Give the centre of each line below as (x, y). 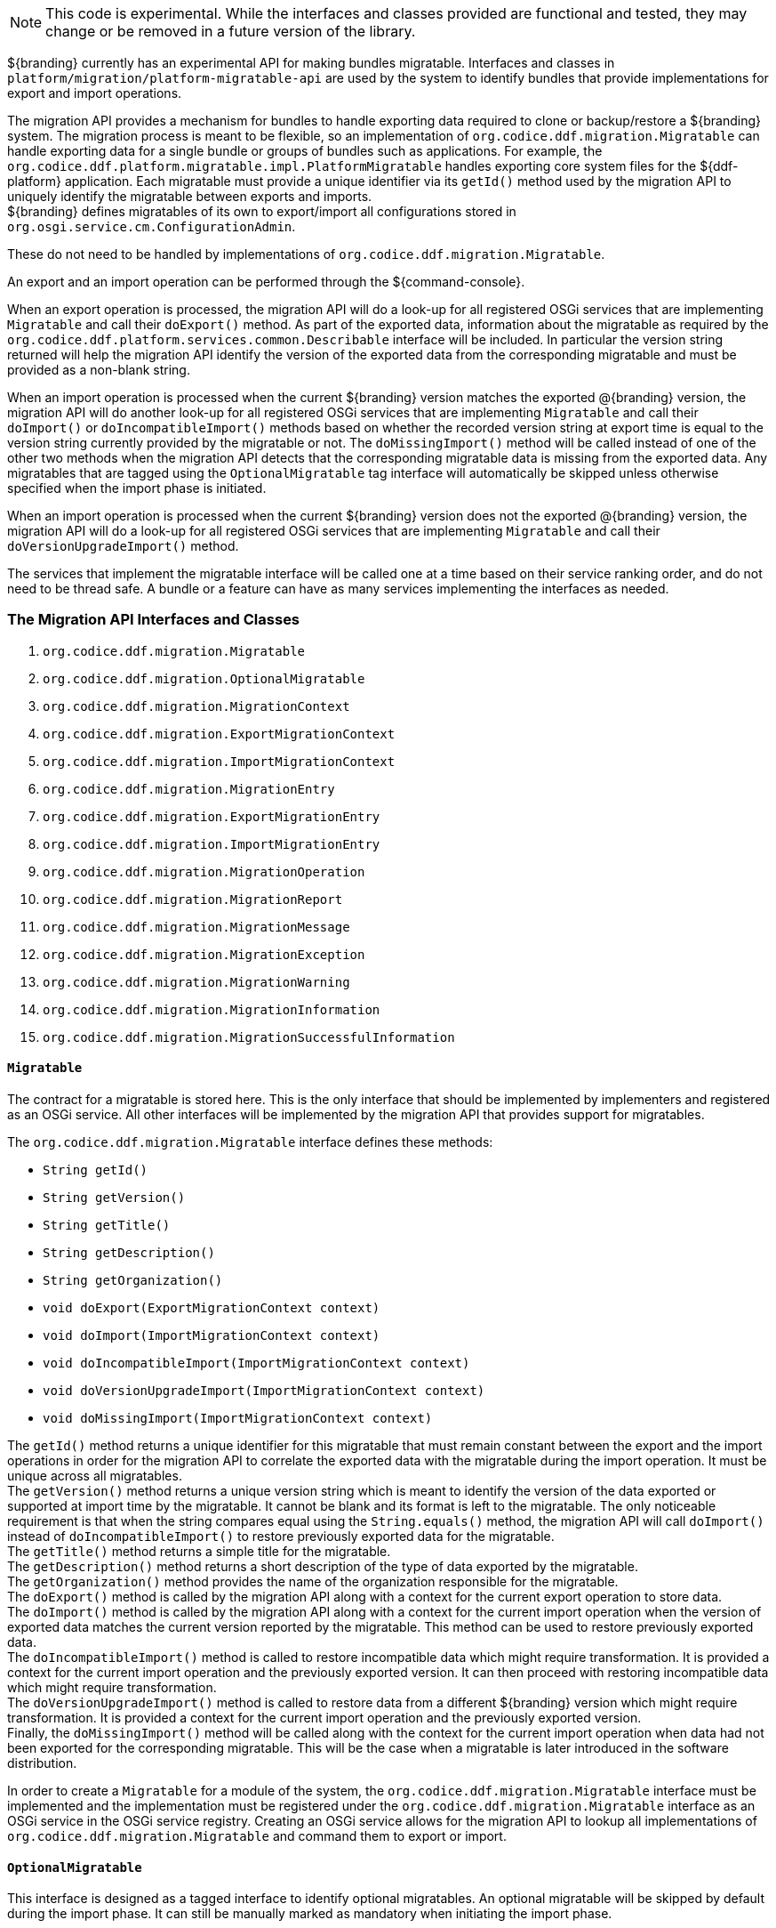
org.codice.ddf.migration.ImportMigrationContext (219, 761)
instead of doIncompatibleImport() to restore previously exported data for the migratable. (281, 1536)
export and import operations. (95, 93)
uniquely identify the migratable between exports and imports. (190, 196)
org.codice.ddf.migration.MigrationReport (193, 899)
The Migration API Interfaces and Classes (154, 620)
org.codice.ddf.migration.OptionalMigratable (204, 678)
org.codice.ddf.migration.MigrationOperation (204, 871)
